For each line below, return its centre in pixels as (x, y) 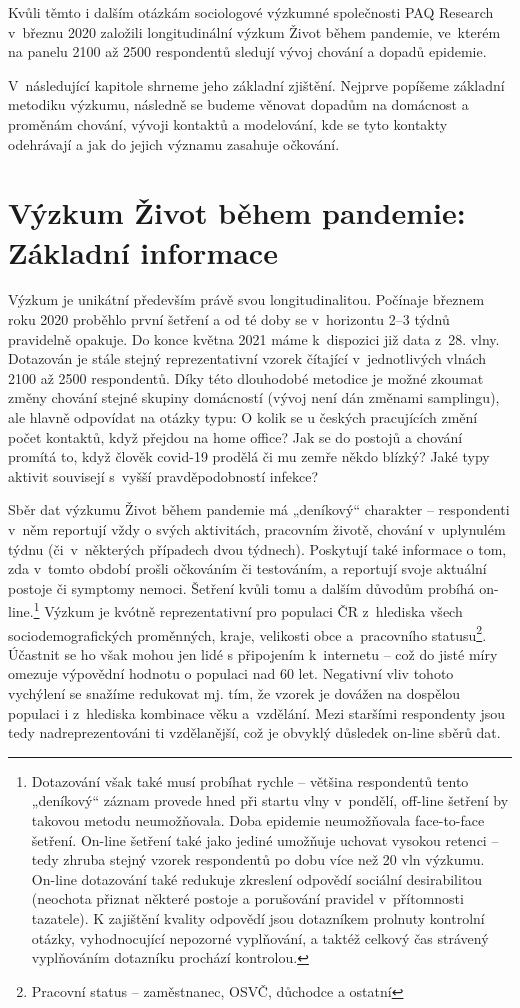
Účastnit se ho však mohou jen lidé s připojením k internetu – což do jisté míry (253, 653)
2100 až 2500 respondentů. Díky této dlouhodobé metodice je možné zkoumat (246, 377)
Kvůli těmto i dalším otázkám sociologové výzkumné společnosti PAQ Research (251, 12)
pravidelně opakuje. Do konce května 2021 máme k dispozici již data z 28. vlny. (254, 338)
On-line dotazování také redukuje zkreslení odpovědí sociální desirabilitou (257, 878)
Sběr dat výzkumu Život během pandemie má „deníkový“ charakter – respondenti (259, 509)
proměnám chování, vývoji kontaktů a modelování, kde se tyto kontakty (228, 123)
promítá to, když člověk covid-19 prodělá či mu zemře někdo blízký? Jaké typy (249, 456)
